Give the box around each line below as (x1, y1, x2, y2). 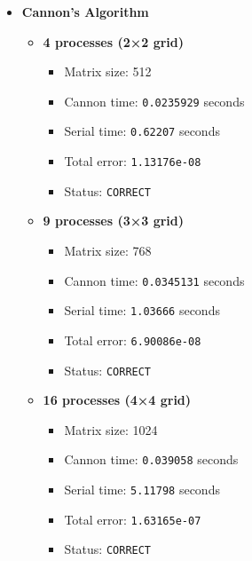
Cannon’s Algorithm (21, 3, 149, 20)
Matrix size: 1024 (64, 420, 158, 439)
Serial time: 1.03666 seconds (64, 301, 220, 320)
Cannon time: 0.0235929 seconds (64, 91, 245, 110)
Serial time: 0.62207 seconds (64, 122, 220, 140)
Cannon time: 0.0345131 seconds (64, 271, 245, 289)
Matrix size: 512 (64, 62, 152, 81)
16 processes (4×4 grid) (43, 391, 192, 409)
